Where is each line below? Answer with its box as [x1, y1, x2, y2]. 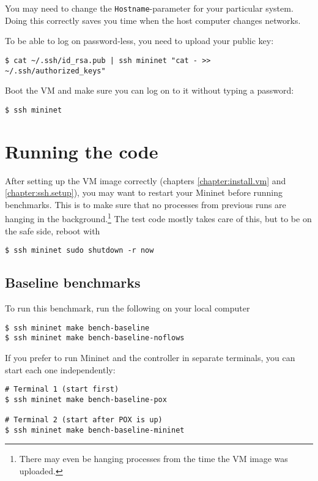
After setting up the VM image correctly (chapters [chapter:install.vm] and [5, 174, 286, 187]
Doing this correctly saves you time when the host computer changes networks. [5, 13, 301, 26]
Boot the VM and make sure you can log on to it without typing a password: [5, 84, 294, 97]
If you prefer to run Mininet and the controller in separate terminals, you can [5, 351, 295, 364]
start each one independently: [5, 363, 116, 376]
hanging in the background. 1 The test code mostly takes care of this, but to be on [5, 211, 312, 225]
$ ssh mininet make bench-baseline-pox [5, 395, 167, 404]
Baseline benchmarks [5, 273, 141, 292]
